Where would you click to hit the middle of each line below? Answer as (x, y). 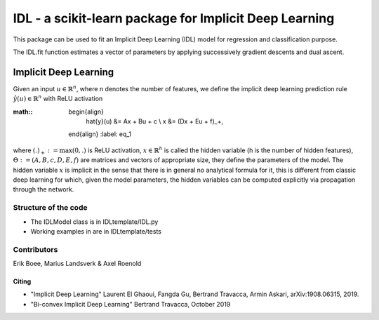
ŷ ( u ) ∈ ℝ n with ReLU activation (58, 98)
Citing (22, 281)
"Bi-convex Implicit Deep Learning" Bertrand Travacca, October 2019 (131, 304)
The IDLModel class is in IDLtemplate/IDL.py (94, 222)
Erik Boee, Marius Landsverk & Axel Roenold (77, 264)
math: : (23, 112)
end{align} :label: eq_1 (100, 134)
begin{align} (86, 112)
